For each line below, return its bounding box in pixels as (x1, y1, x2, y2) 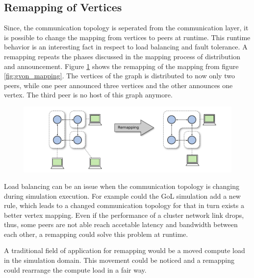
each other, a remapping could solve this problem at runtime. (4, 229, 188, 239)
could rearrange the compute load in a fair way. (4, 264, 147, 275)
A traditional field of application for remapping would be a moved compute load (4, 245, 245, 255)
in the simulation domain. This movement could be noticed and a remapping (4, 255, 234, 265)
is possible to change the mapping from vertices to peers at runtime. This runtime (4, 32, 251, 42)
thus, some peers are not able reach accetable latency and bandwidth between (4, 219, 238, 230)
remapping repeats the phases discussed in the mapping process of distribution (4, 51, 240, 61)
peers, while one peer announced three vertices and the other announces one (4, 80, 233, 90)
